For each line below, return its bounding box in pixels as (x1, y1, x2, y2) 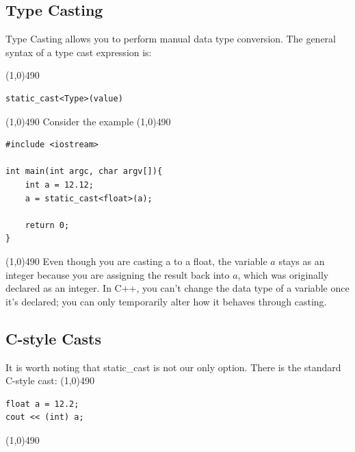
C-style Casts (5, 327, 101, 349)
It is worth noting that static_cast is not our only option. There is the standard (5, 360, 341, 374)
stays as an (278, 253, 325, 268)
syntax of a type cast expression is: (5, 45, 152, 59)
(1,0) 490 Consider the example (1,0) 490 (5, 114, 171, 128)
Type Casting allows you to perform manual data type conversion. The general (5, 32, 336, 46)
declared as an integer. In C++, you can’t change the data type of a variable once (5, 281, 350, 295)
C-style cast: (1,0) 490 (5, 373, 95, 388)
